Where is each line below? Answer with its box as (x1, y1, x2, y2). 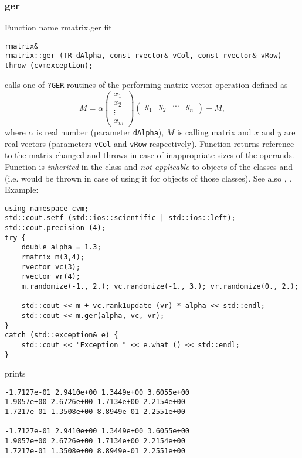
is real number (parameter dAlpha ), (36, 126, 164, 138)
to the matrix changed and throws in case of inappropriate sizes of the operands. (5, 149, 294, 161)
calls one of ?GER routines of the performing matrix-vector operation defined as (5, 78, 288, 90)
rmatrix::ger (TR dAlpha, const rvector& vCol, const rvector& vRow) (5, 52, 282, 60)
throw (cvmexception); (5, 61, 93, 70)
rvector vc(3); (21, 262, 80, 271)
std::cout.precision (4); (5, 224, 106, 232)
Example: (5, 183, 39, 196)
